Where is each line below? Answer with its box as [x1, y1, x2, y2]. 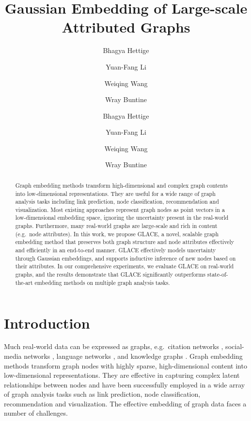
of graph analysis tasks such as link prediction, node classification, [4, 389, 201, 399]
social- [225, 341, 244, 351]
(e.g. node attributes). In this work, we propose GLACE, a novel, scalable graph [15, 229, 219, 238]
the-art [15, 278, 33, 286]
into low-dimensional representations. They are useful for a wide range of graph [15, 189, 216, 197]
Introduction [4, 313, 90, 333]
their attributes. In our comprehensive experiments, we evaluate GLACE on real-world [15, 262, 234, 270]
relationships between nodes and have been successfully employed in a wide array [4, 379, 245, 389]
